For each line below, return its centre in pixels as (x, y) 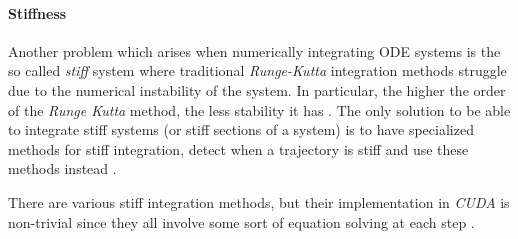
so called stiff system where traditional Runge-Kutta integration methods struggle (257, 70)
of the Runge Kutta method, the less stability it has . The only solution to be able (259, 109)
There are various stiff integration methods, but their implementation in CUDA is (259, 201)
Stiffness (37, 12)
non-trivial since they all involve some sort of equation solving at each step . (241, 221)
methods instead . (62, 168)
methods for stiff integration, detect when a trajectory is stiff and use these (238, 148)
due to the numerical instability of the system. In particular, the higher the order (257, 89)
